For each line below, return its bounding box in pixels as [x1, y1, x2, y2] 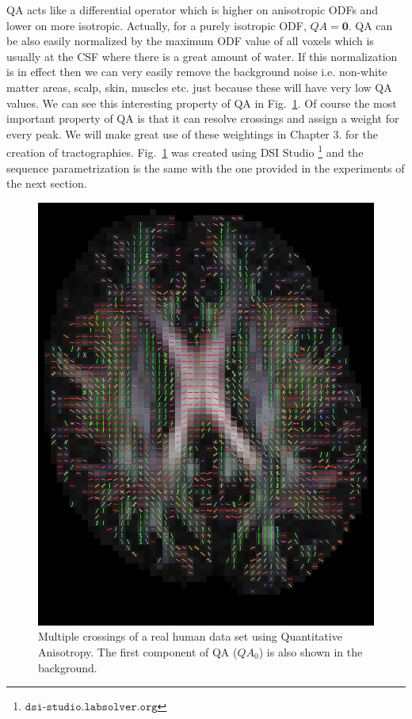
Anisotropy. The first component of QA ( [38, 644, 238, 660]
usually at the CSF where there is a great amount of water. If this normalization [6, 48, 398, 64]
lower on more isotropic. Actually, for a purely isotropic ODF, [6, 17, 307, 33]
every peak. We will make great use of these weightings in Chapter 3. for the [6, 125, 378, 142]
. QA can [348, 17, 393, 33]
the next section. [6, 175, 87, 192]
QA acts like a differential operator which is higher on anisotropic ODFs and [6, 2, 379, 17]
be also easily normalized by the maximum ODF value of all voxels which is [6, 32, 374, 49]
